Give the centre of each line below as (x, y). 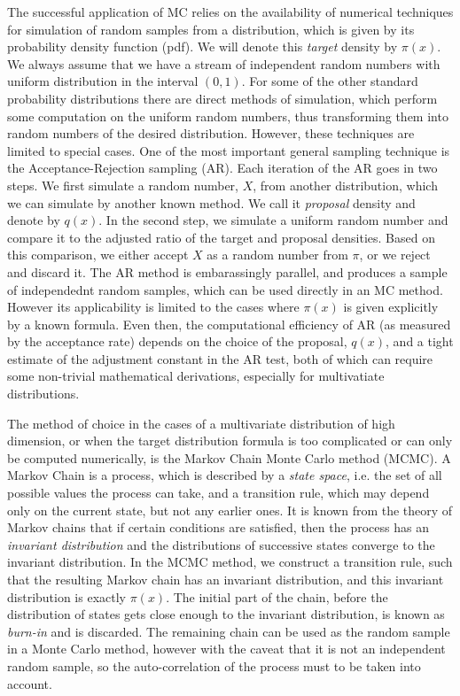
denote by (34, 220)
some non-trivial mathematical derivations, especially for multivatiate (196, 376)
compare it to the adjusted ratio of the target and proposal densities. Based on (221, 237)
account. (30, 683)
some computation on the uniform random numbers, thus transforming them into (228, 116)
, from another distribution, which (345, 185)
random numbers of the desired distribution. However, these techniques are (211, 133)
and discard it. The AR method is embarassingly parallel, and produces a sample (227, 271)
